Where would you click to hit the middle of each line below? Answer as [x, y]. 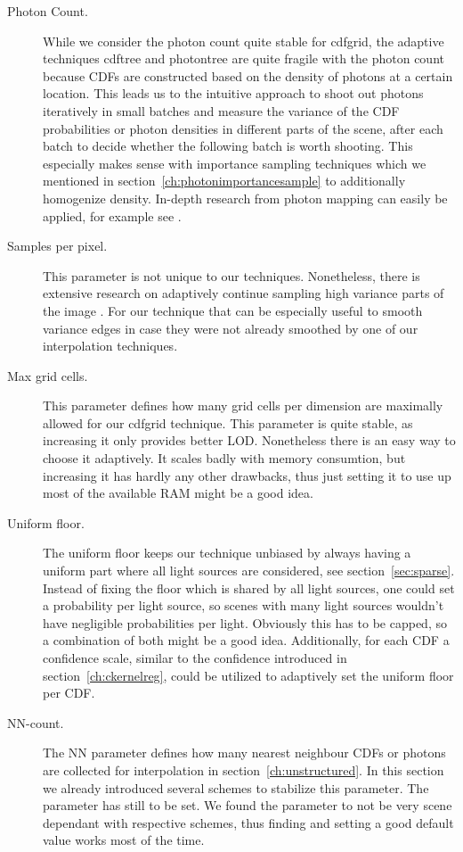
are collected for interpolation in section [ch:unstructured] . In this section [244, 769]
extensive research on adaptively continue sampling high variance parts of [244, 293]
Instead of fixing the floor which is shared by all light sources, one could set [249, 587]
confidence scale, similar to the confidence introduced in [195, 658]
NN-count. [36, 722]
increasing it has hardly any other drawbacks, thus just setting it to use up [247, 475]
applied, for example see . [112, 215]
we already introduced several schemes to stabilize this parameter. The [236, 787]
